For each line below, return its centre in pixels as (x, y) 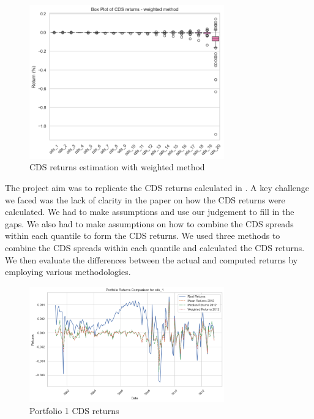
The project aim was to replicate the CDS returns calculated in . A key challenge (157, 187)
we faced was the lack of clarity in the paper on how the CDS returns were (145, 199)
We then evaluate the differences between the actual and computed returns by (151, 259)
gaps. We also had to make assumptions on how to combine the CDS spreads (149, 223)
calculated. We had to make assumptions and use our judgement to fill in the (150, 212)
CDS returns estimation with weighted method (117, 167)
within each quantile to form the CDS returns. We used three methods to (143, 236)
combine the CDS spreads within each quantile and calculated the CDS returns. (155, 247)
